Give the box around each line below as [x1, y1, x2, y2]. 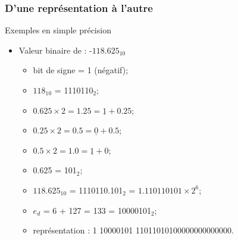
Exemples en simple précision [5, 24, 111, 36]
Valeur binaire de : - [18, 43, 92, 56]
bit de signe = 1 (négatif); [33, 64, 129, 76]
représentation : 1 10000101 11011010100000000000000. [33, 224, 234, 236]
